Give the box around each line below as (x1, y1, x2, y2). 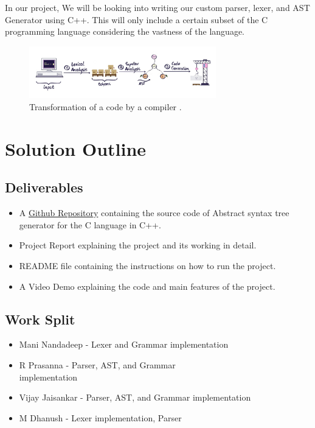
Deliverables (5, 178, 83, 197)
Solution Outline (5, 136, 147, 161)
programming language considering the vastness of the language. (5, 25, 244, 38)
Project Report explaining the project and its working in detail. (19, 239, 257, 251)
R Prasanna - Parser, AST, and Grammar (19, 358, 176, 371)
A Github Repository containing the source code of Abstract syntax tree (19, 206, 289, 219)
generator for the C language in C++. (19, 218, 161, 231)
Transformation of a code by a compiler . (29, 100, 182, 113)
